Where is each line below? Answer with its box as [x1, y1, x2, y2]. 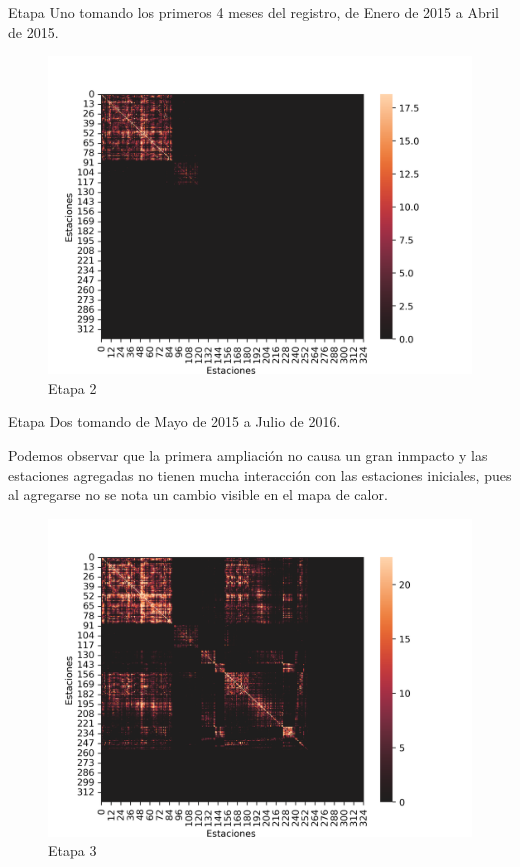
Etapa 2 [48, 377, 97, 398]
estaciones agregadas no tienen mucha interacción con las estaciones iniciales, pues [8, 464, 512, 485]
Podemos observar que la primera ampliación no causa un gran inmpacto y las [8, 444, 488, 465]
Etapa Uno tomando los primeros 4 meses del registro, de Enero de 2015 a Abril [8, 2, 499, 22]
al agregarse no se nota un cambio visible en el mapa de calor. [8, 484, 388, 505]
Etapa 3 [48, 840, 97, 861]
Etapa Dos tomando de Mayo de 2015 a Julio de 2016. [8, 411, 341, 432]
